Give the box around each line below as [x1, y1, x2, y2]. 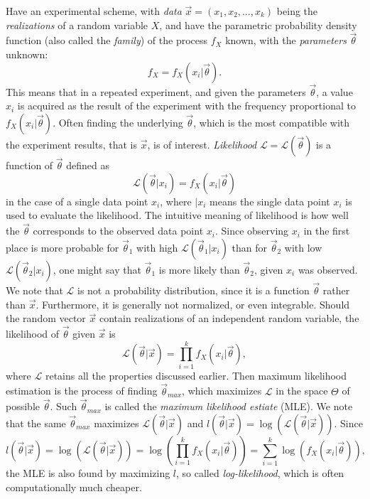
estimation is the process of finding [6, 383, 158, 398]
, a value [316, 84, 353, 99]
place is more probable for [6, 240, 119, 254]
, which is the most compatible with [193, 115, 350, 129]
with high [136, 240, 178, 254]
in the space [276, 383, 328, 398]
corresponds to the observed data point [33, 223, 204, 238]
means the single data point [210, 193, 330, 208]
